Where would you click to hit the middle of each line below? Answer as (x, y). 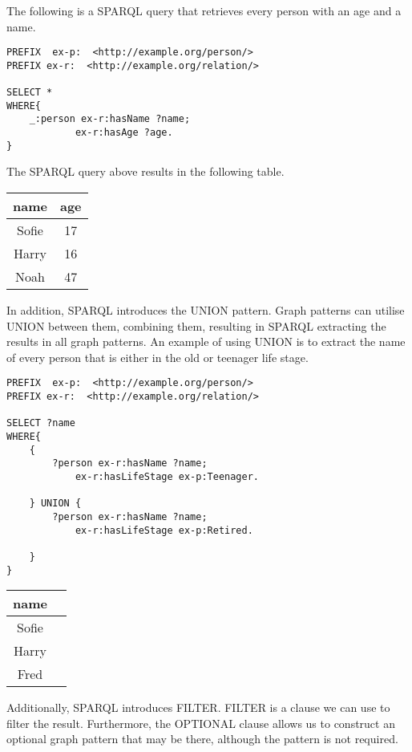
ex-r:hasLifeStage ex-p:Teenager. (167, 477)
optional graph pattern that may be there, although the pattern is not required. (202, 739)
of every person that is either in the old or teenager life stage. (158, 357)
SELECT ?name (41, 423)
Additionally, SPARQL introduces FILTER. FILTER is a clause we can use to (198, 707)
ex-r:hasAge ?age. (124, 133)
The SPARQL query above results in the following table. (145, 171)
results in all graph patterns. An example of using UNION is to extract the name (206, 341)
